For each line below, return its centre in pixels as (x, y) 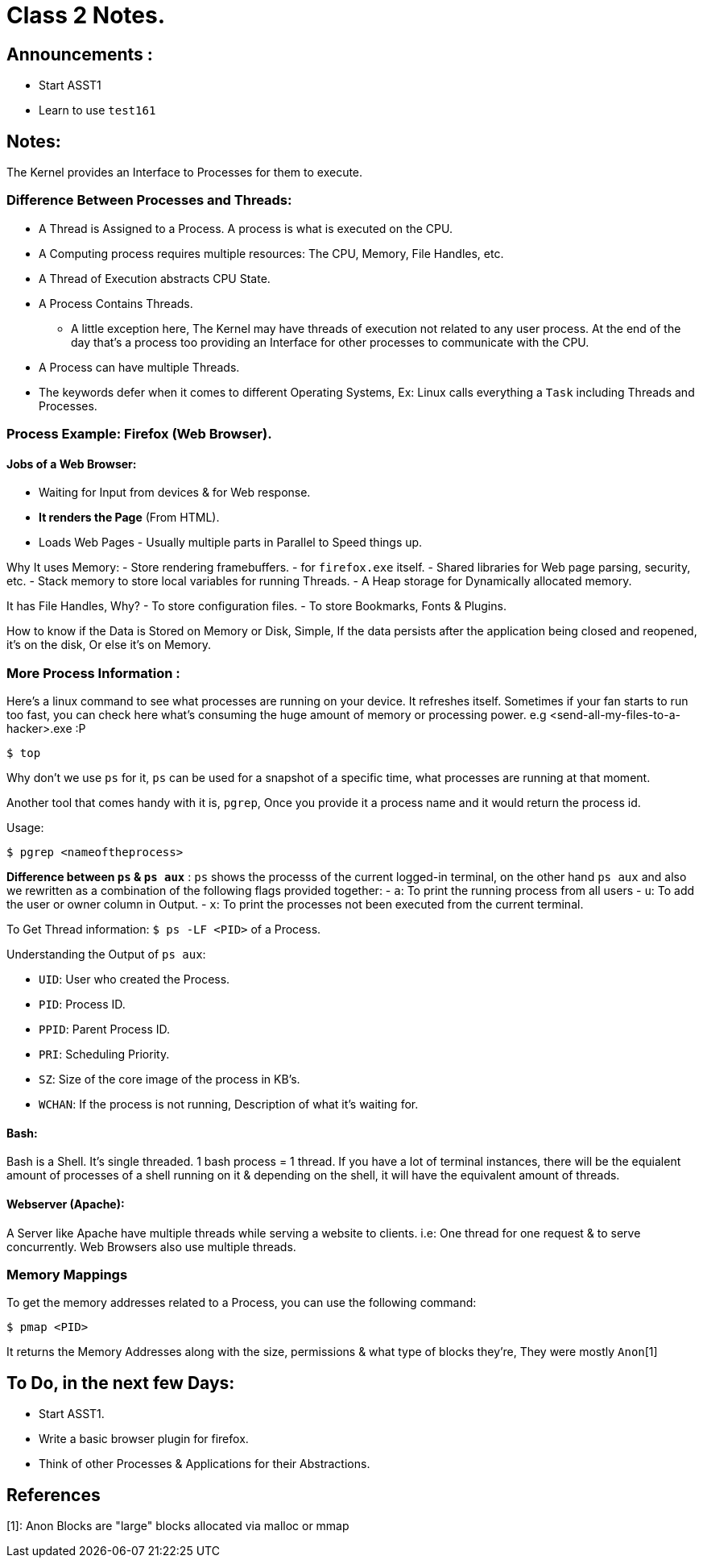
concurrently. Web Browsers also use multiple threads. (151, 1246)
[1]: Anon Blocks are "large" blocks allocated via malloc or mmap (178, 1525)
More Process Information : (93, 673)
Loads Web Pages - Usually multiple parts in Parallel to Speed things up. (231, 543)
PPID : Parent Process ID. (105, 1029)
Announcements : (80, 54)
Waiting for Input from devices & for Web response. (175, 493)
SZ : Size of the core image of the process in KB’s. (170, 1079)
